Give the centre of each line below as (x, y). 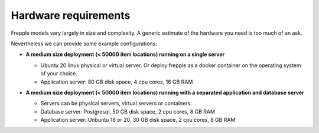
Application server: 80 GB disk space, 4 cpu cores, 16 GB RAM (117, 82)
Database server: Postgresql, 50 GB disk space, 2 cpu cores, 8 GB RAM (128, 111)
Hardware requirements (71, 15)
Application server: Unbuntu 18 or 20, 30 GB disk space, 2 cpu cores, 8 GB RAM (138, 120)
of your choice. (59, 74)
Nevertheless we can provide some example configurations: (84, 44)
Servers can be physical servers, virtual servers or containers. (116, 104)
